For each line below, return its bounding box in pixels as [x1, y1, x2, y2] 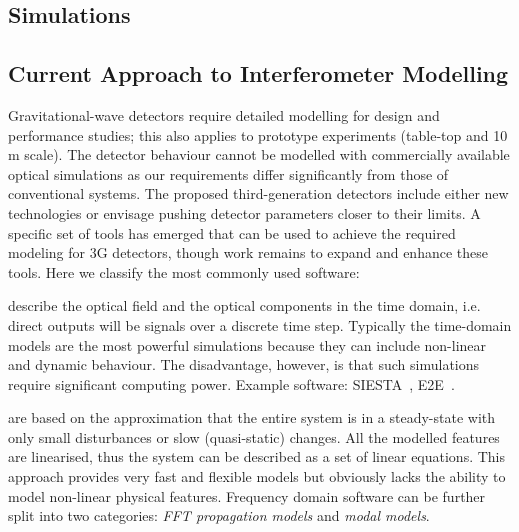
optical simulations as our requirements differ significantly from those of [8, 163, 449, 184]
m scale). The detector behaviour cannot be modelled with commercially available [8, 144, 510, 165]
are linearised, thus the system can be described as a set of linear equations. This [8, 446, 506, 467]
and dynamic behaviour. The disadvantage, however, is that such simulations [8, 354, 480, 375]
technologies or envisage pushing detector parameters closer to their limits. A [8, 202, 481, 223]
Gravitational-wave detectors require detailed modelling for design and [8, 104, 440, 125]
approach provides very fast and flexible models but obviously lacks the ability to [8, 466, 506, 487]
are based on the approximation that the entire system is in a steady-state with [8, 407, 496, 428]
